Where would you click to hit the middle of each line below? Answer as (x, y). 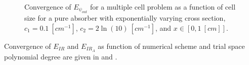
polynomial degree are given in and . (61, 56)
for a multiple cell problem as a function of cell (163, 7)
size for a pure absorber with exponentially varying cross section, (125, 18)
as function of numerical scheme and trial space (171, 46)
